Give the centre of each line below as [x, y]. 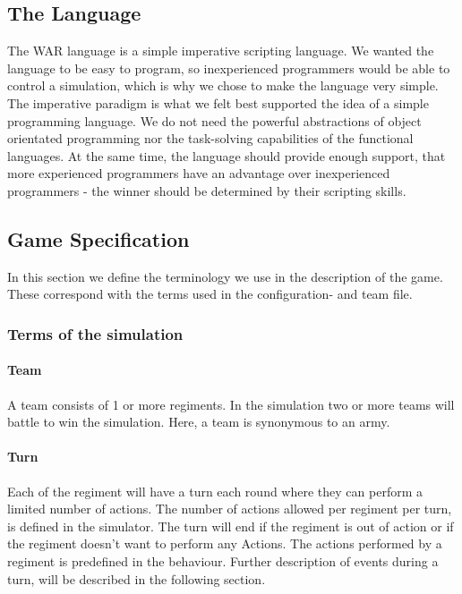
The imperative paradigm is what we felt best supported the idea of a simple [218, 102]
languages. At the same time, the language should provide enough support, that [227, 155]
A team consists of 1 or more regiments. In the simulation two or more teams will [231, 404]
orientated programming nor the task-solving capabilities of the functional [210, 138]
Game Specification [98, 238]
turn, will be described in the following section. [137, 578]
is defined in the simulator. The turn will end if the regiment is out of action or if [231, 526]
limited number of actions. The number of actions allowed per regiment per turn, [230, 509]
